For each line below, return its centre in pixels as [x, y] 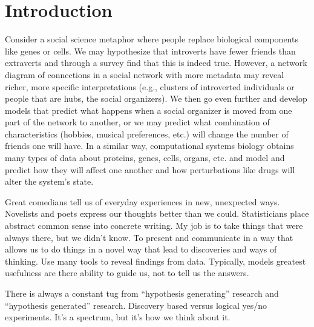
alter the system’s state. [49, 181]
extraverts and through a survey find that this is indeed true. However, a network [156, 63]
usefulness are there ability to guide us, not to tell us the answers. [127, 273]
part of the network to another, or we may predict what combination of [137, 122]
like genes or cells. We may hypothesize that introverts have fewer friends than [150, 51]
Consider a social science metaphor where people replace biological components [152, 39]
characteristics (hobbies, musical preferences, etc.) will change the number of [147, 134]
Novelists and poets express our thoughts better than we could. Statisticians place [157, 213]
